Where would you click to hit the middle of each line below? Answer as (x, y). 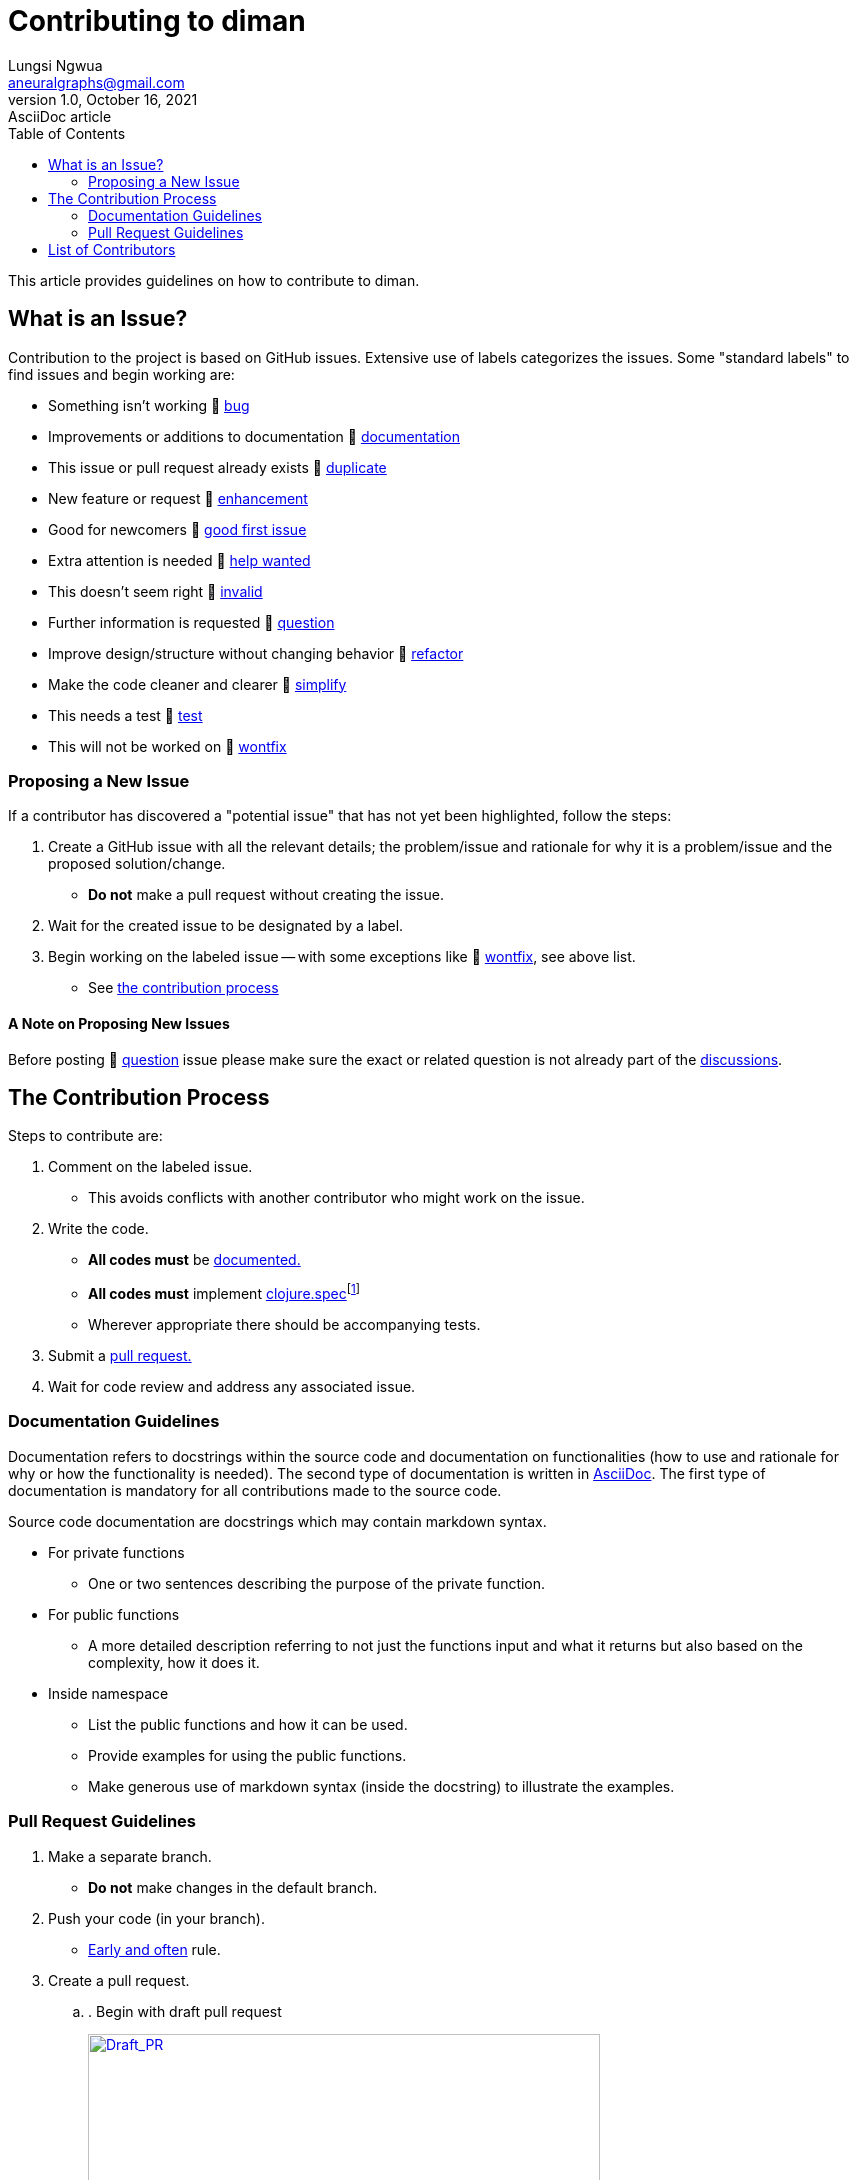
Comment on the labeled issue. (150, 1167)
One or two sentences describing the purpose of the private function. (317, 1583)
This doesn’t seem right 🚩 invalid (155, 591)
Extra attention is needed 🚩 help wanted (179, 560)
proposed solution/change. (137, 864)
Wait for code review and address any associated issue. (232, 1387)
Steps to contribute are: (85, 1136)
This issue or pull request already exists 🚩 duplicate (217, 467)
